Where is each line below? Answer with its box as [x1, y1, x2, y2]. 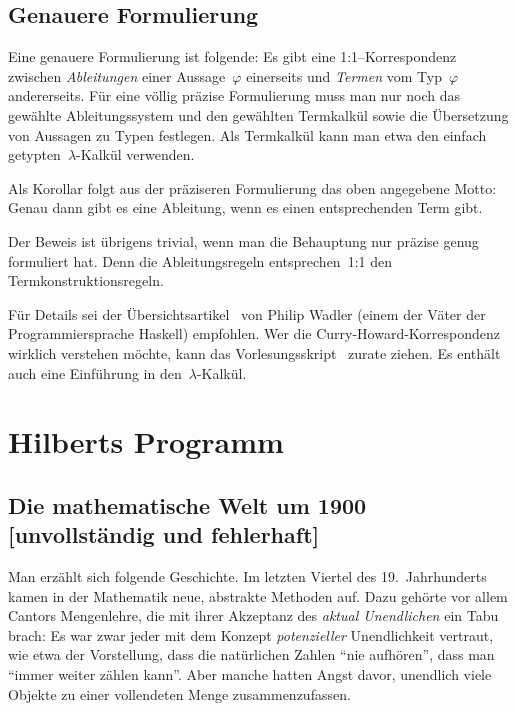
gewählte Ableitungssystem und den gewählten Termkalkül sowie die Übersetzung [8, 104, 509, 125]
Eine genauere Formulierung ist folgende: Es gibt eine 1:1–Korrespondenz [8, 46, 457, 67]
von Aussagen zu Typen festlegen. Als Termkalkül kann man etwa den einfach [8, 124, 487, 145]
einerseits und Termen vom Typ [246, 65, 442, 86]
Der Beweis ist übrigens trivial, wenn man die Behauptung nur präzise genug [8, 230, 479, 251]
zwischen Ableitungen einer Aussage [8, 65, 226, 86]
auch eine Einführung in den [8, 362, 182, 383]
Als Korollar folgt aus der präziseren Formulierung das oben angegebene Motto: [8, 177, 497, 198]
